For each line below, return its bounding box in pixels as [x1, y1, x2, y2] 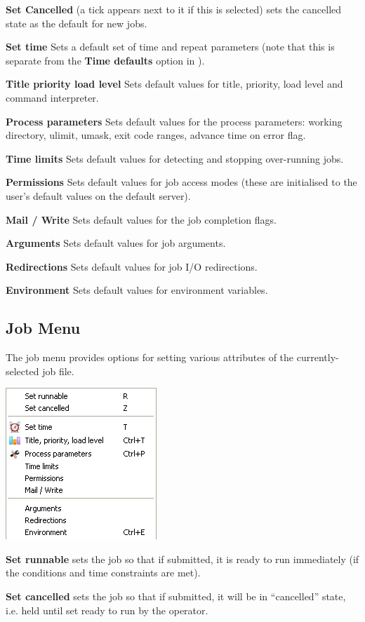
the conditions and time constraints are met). [6, 565, 201, 580]
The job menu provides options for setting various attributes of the [6, 350, 294, 365]
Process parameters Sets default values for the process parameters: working [6, 114, 343, 128]
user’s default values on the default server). [6, 188, 191, 203]
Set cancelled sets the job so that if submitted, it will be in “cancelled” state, [6, 589, 346, 604]
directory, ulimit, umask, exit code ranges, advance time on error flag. [6, 128, 306, 142]
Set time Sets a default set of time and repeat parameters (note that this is [6, 39, 335, 54]
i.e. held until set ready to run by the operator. [6, 602, 208, 617]
